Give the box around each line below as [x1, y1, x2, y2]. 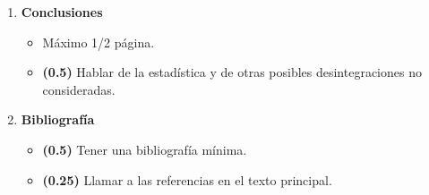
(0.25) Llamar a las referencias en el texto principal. [42, 170, 332, 189]
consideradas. [42, 80, 116, 98]
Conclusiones [21, 3, 103, 21]
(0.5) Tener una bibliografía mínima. [42, 140, 247, 158]
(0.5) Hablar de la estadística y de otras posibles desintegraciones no [42, 63, 422, 81]
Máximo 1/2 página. [42, 32, 155, 51]
